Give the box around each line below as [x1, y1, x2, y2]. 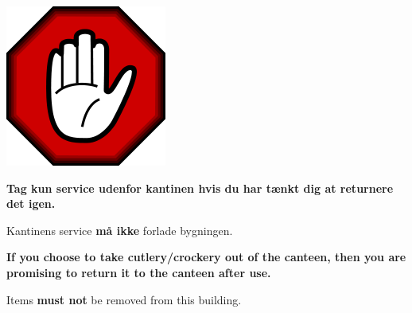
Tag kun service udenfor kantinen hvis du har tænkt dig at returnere [6, 179, 394, 196]
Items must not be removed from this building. [6, 291, 242, 307]
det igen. [6, 195, 56, 212]
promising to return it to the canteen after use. [6, 264, 271, 280]
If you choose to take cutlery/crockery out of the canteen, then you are [6, 248, 406, 265]
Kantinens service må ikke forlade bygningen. [6, 221, 233, 238]
